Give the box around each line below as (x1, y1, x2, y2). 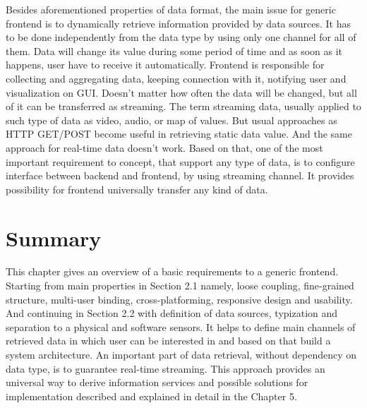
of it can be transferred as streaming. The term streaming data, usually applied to (6, 99, 361, 114)
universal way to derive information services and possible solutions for (6, 375, 308, 390)
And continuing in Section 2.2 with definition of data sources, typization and (6, 306, 338, 320)
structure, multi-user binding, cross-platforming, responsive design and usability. (6, 292, 353, 306)
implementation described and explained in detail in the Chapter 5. (6, 388, 297, 403)
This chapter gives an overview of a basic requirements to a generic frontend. (6, 264, 339, 279)
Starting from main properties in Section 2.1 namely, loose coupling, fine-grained (6, 278, 354, 293)
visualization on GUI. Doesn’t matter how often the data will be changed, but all (6, 85, 357, 100)
